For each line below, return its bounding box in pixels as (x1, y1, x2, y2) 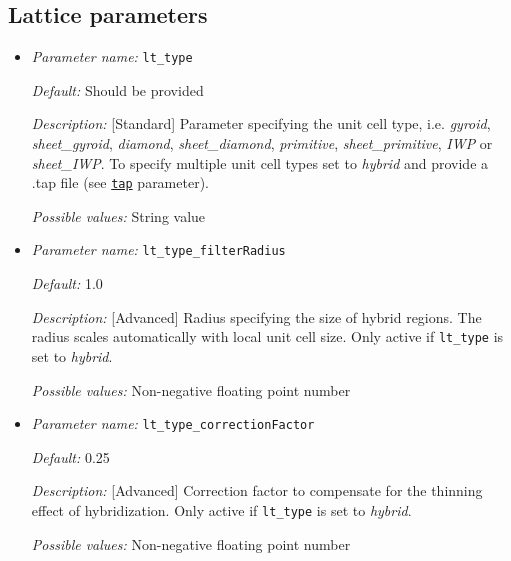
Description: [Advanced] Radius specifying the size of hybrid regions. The (31, 306, 482, 327)
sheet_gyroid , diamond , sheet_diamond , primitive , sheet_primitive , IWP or (31, 133, 493, 154)
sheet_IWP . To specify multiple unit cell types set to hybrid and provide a (31, 152, 489, 173)
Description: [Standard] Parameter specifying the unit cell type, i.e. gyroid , (31, 113, 491, 134)
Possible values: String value (31, 205, 206, 226)
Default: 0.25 (31, 446, 110, 467)
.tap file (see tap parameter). (31, 172, 209, 193)
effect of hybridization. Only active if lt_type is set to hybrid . (31, 500, 412, 521)
